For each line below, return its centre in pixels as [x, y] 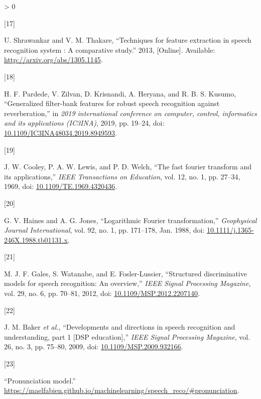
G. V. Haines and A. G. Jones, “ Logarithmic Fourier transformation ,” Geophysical [130, 220]
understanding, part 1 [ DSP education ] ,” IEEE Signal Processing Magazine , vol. [127, 336]
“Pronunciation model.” [40, 380]
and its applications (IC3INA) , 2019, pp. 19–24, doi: [84, 123]
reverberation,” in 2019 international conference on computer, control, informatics [130, 113]
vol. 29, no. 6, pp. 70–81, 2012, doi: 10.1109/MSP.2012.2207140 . [102, 293]
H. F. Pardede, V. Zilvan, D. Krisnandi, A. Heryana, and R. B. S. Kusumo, [120, 93]
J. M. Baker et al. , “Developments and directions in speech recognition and [120, 327]
